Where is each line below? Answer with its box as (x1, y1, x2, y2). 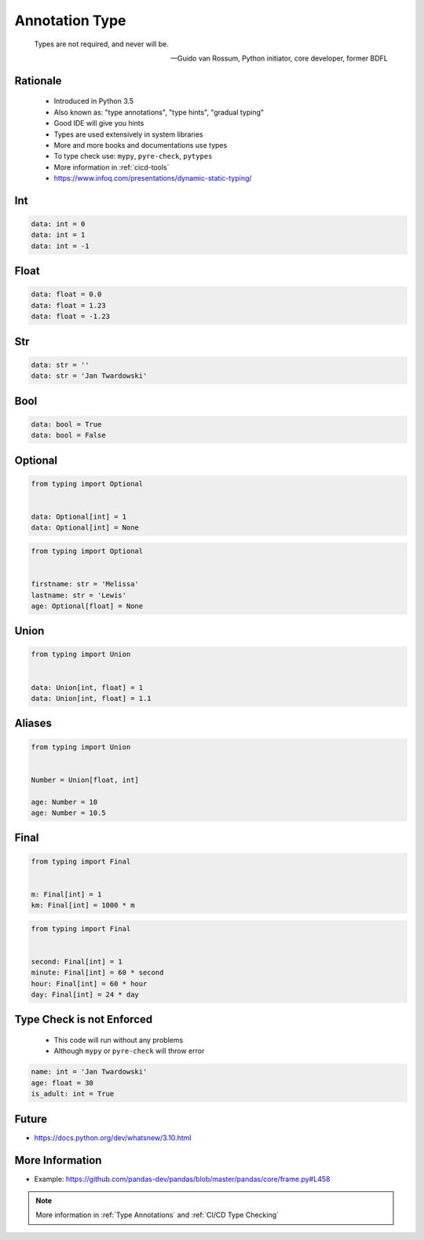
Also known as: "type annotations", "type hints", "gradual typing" (53, 107, 265, 117)
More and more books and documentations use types (53, 140, 228, 149)
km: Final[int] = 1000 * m (31, 901, 135, 910)
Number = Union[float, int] (31, 775, 139, 784)
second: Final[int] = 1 (31, 957, 123, 966)
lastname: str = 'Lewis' (31, 590, 127, 600)
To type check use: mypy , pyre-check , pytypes (53, 152, 213, 161)
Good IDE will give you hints (53, 119, 144, 128)
